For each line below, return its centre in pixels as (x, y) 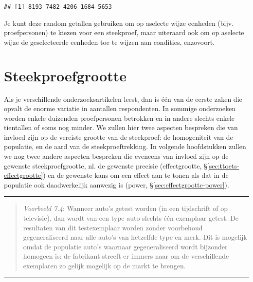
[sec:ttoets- (223, 165)
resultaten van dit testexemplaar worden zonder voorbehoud (113, 227)
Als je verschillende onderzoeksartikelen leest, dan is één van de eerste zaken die (123, 99)
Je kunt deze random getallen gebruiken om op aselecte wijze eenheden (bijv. (119, 23)
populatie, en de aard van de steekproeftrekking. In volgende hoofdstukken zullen (125, 146)
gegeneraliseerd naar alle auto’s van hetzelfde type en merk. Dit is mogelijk (135, 237)
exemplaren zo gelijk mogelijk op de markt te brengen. (104, 265)
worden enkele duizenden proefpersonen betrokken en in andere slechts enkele (119, 118)
